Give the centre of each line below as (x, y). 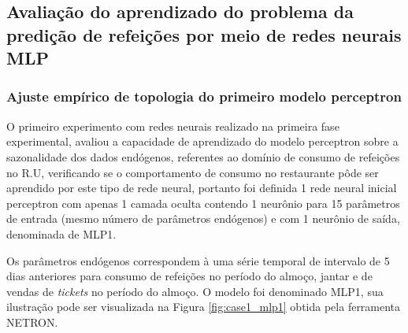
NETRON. (32, 322)
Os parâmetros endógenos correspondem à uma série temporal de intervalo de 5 (198, 260)
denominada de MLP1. (61, 233)
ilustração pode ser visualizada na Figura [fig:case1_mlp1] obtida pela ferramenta (204, 307)
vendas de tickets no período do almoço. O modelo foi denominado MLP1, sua (195, 291)
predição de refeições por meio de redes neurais (204, 34)
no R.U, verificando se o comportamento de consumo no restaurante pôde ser (193, 172)
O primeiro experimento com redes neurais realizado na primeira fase (173, 126)
